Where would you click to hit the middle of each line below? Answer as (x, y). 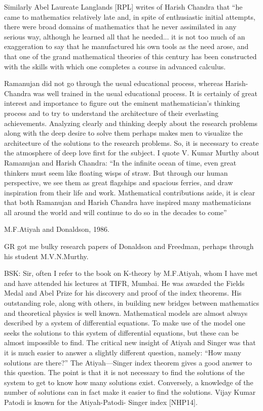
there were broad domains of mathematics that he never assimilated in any (120, 27)
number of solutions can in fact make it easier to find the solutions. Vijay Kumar (130, 392)
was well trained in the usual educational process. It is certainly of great (145, 93)
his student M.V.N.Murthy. (46, 256)
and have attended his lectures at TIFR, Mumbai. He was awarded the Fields (124, 283)
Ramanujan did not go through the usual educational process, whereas (114, 83)
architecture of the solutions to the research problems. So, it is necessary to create (131, 142)
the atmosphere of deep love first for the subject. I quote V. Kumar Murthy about (132, 153)
